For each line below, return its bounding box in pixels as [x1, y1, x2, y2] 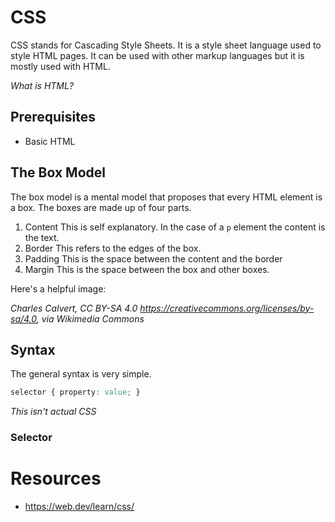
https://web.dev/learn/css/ [24, 501, 135, 513]
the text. [24, 231, 60, 243]
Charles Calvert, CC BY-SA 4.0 [10, 302, 138, 314]
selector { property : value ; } [10, 387, 141, 398]
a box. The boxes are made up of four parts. [10, 201, 192, 213]
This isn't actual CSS [10, 406, 97, 418]
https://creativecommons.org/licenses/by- [139, 302, 315, 314]
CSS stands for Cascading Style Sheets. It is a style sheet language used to [10, 39, 322, 51]
